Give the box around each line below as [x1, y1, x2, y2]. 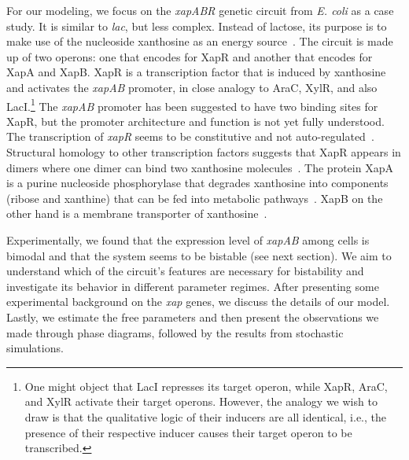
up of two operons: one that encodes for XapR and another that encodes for [6, 48, 373, 64]
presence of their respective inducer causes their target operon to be [24, 424, 352, 440]
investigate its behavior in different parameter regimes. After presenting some [6, 278, 379, 294]
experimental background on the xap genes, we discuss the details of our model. [6, 293, 390, 310]
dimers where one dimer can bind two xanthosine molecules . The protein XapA [6, 159, 393, 175]
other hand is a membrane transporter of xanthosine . [6, 205, 267, 222]
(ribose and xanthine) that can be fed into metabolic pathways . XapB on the [6, 190, 383, 206]
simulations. [6, 340, 64, 356]
